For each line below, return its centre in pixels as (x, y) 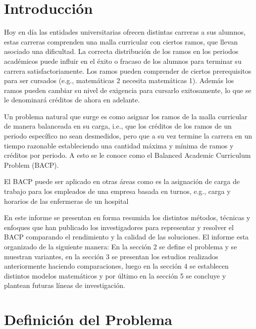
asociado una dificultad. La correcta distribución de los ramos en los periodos (121, 51)
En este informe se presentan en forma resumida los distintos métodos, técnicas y (127, 217)
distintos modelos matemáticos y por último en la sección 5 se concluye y (115, 275)
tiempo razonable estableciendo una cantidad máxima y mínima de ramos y (119, 145)
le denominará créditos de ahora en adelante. (72, 100)
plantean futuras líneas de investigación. (65, 285)
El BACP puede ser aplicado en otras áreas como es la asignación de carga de (122, 181)
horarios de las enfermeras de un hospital (66, 201)
